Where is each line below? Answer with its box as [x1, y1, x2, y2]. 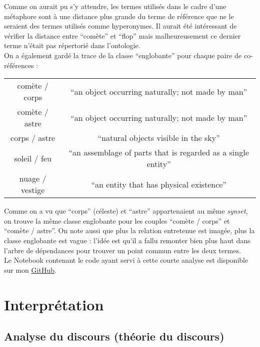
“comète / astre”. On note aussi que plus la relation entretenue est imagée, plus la [4, 225, 255, 236]
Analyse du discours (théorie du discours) [4, 328, 224, 344]
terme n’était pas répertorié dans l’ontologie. [4, 40, 140, 51]
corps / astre [10, 132, 55, 144]
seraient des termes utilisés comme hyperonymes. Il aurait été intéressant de [4, 21, 237, 31]
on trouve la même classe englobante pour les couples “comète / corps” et [4, 215, 230, 226]
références [4, 60, 34, 70]
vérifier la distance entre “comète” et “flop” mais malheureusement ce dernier [4, 30, 241, 41]
